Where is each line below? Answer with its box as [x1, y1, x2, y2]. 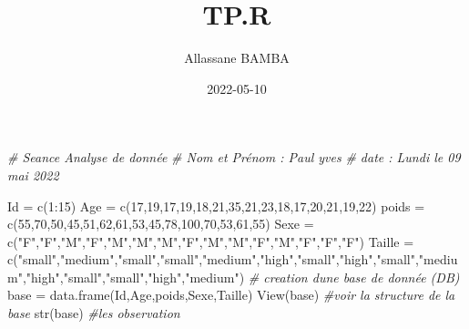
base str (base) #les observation [7, 303, 180, 323]
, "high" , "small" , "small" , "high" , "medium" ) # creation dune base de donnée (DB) [22, 267, 460, 286]
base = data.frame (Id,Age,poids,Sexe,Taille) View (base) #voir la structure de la [7, 285, 455, 304]
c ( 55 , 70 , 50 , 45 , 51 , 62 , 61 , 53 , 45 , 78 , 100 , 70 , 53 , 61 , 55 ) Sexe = [7, 214, 314, 233]
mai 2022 [7, 165, 59, 184]
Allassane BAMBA [184, 48, 290, 67]
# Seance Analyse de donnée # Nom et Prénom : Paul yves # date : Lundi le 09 [7, 148, 461, 167]
